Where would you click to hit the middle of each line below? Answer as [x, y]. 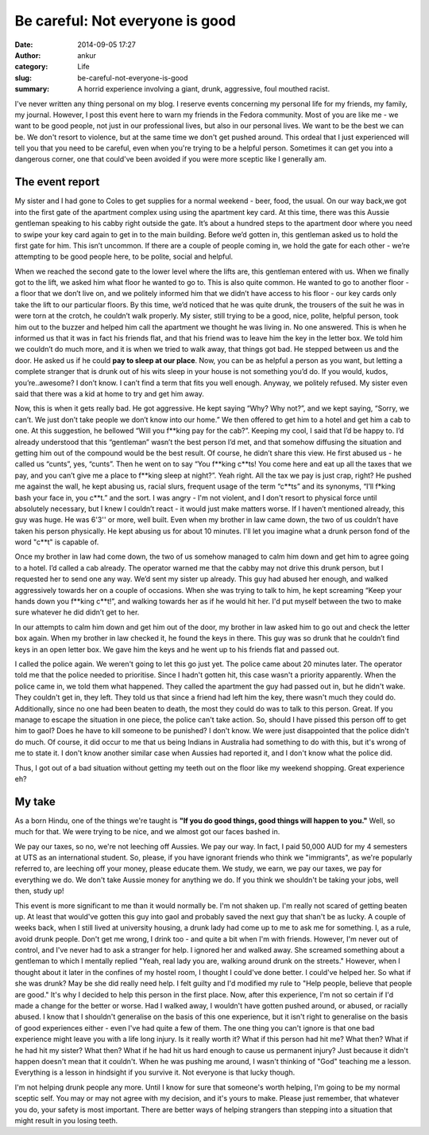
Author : [28, 55]
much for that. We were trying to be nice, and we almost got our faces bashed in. [147, 832]
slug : [23, 78]
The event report [57, 182]
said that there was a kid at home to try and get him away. [109, 394]
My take [35, 801]
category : [31, 67]
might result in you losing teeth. [66, 1120]
